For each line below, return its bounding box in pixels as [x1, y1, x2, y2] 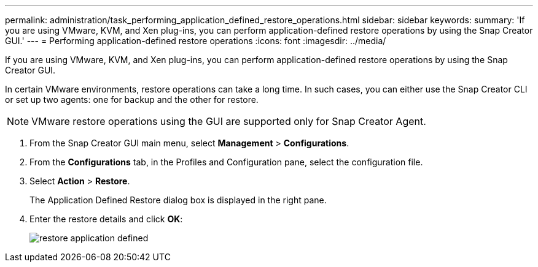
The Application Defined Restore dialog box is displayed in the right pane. [29, 195, 327, 205]
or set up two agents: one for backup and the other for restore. [5, 94, 259, 105]
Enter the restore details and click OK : [29, 214, 183, 224]
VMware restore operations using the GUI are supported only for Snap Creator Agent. [31, 115, 426, 127]
